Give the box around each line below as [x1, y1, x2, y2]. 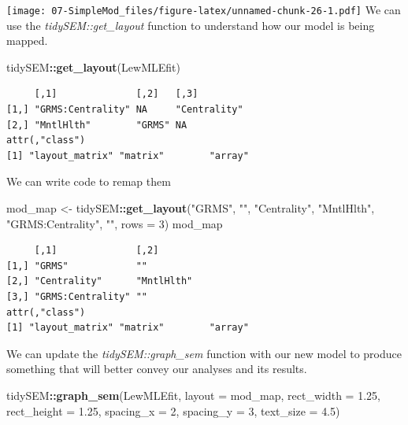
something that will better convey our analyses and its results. [6, 360, 307, 377]
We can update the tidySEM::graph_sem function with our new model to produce [6, 345, 402, 361]
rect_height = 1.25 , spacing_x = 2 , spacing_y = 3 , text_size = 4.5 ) [6, 402, 340, 419]
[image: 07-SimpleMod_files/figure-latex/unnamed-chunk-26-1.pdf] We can [6, 2, 401, 17]
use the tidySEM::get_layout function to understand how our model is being [6, 17, 375, 33]
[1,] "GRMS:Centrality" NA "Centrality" [6, 104, 243, 116]
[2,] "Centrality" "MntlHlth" [6, 275, 193, 287]
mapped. [6, 32, 48, 49]
